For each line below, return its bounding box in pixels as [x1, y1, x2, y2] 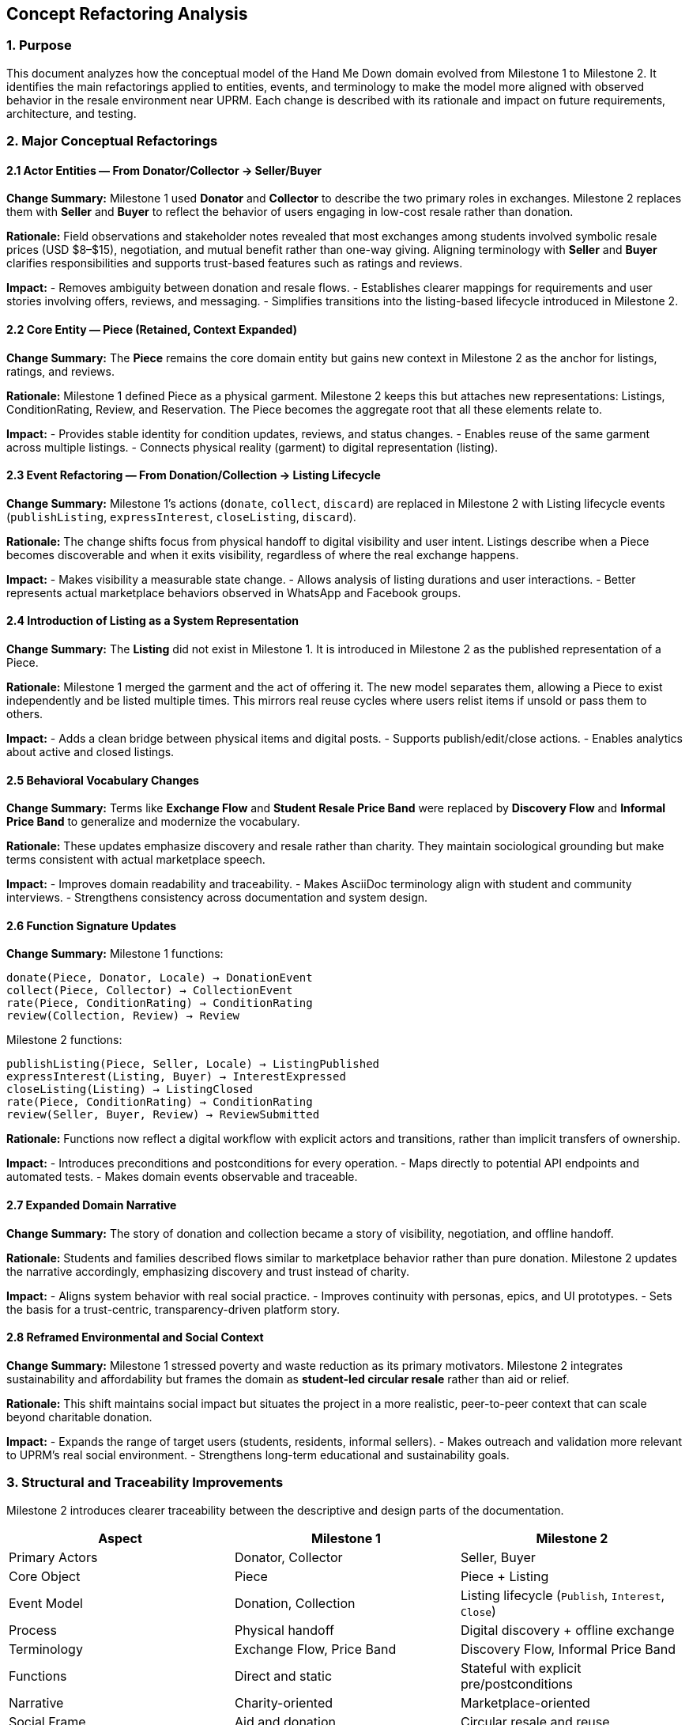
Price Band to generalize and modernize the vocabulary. [6, 815, 300, 829]
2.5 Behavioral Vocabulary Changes [6, 773, 199, 787]
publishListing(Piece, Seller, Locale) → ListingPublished [6, 1057, 380, 1071]
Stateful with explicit [460, 1659, 582, 1676]
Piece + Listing [460, 1568, 549, 1584]
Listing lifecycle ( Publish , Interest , [460, 1587, 665, 1603]
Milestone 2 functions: [6, 1033, 122, 1047]
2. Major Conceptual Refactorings [6, 133, 218, 149]
